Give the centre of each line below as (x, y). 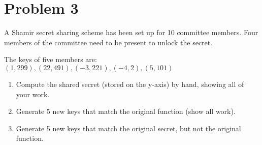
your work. (33, 94)
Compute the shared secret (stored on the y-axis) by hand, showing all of (130, 84)
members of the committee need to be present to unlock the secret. (108, 42)
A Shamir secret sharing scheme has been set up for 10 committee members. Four (131, 32)
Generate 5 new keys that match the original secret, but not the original (128, 128)
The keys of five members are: (51, 59)
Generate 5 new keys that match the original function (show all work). (126, 111)
